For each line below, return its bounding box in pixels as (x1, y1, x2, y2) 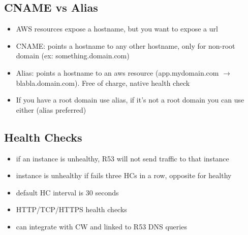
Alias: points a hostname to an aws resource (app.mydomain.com (16, 67, 219, 78)
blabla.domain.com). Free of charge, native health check (16, 77, 190, 88)
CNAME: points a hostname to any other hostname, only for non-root (16, 40, 235, 51)
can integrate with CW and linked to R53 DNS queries (16, 221, 187, 231)
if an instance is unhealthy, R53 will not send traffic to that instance (16, 153, 229, 163)
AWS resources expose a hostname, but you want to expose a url (16, 23, 218, 34)
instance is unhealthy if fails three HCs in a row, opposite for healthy (16, 170, 232, 181)
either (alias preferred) (16, 104, 86, 115)
